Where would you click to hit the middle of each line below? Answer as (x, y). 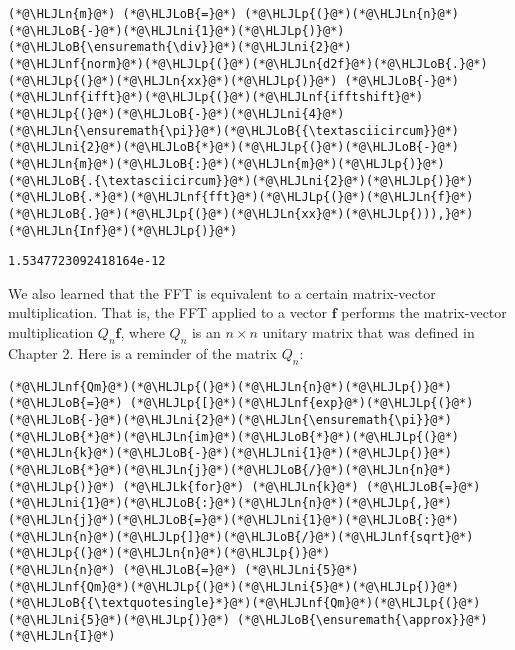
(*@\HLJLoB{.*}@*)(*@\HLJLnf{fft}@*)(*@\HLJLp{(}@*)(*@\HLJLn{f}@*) (241, 197)
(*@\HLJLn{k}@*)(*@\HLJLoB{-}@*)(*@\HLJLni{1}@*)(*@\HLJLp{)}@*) (230, 453)
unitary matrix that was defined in (368, 332)
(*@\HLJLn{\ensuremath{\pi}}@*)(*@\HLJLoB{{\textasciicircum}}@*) (234, 130)
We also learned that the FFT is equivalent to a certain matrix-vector (222, 292)
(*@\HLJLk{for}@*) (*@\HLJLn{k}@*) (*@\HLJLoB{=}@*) (301, 486)
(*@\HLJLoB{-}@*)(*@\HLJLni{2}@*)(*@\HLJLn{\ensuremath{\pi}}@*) (230, 419)
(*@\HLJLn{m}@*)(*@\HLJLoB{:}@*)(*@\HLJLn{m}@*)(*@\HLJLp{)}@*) (226, 163)
